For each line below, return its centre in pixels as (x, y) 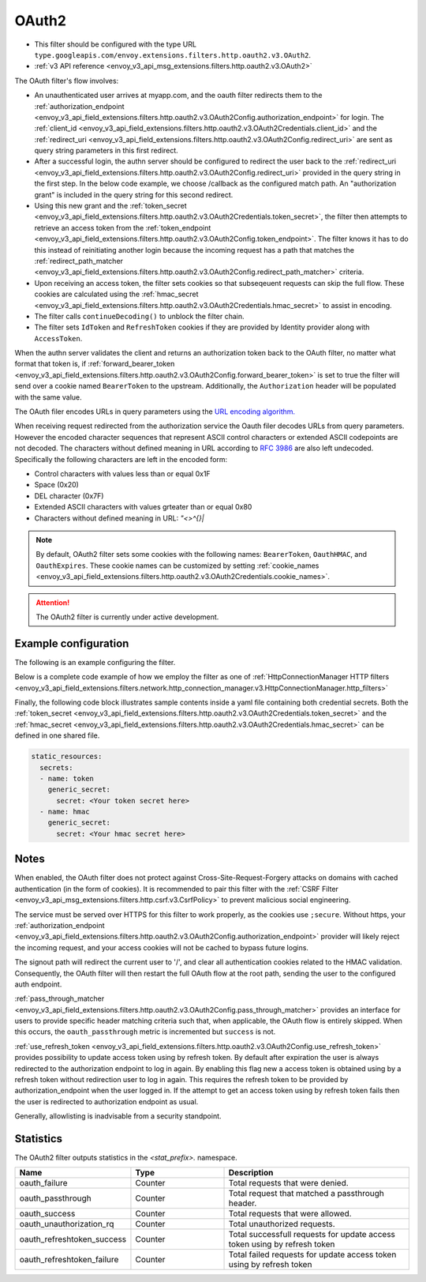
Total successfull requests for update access (312, 1235)
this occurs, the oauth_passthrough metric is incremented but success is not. (145, 1032)
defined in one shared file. (57, 735)
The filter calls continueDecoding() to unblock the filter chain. (139, 316)
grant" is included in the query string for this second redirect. (134, 194)
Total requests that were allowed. (290, 1214)
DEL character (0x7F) (69, 496)
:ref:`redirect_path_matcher (79, 261)
